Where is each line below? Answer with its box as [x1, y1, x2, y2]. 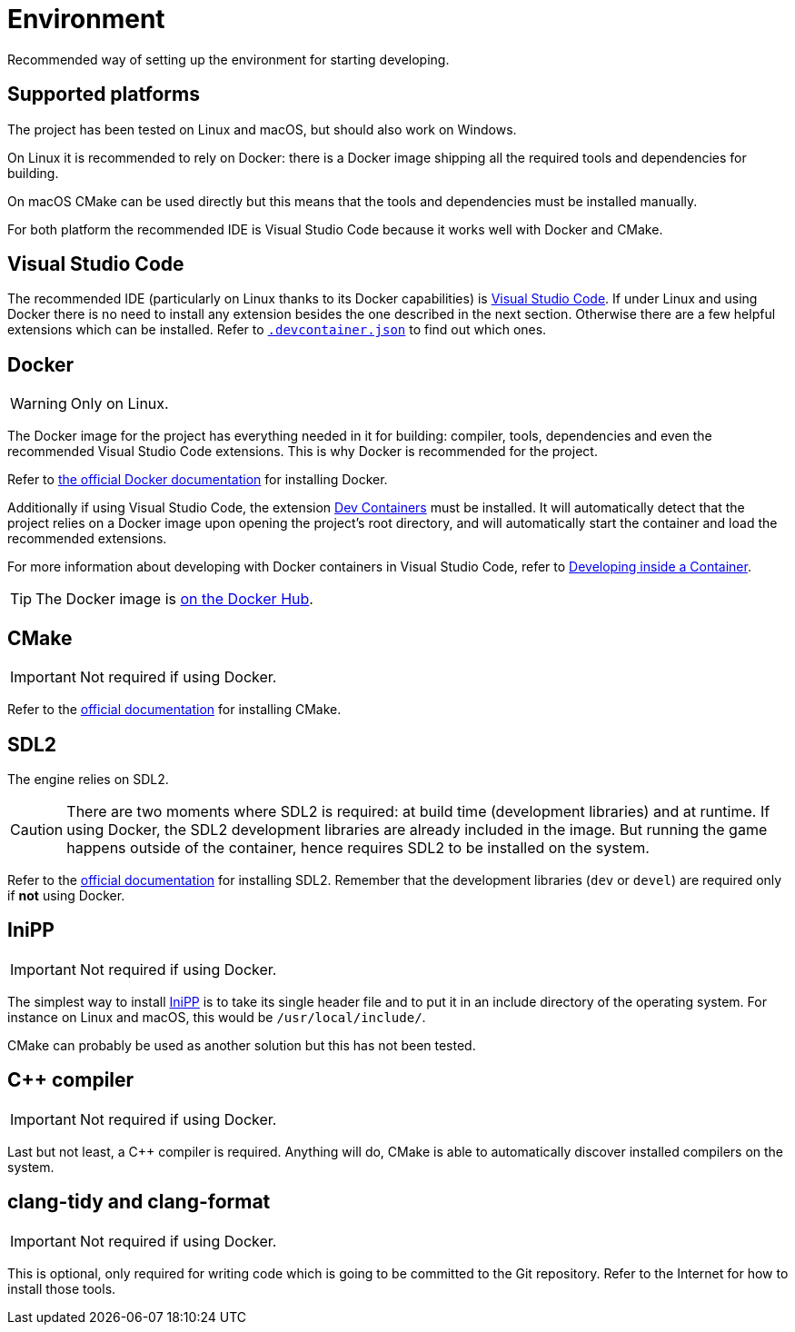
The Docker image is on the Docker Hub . [35, 590, 313, 609]
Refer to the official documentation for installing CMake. [7, 701, 342, 718]
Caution [10, 820, 64, 839]
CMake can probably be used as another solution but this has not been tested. [7, 1037, 476, 1053]
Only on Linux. [70, 394, 169, 413]
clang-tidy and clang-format [7, 1190, 271, 1214]
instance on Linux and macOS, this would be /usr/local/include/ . [7, 1009, 426, 1025]
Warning [10, 394, 67, 413]
